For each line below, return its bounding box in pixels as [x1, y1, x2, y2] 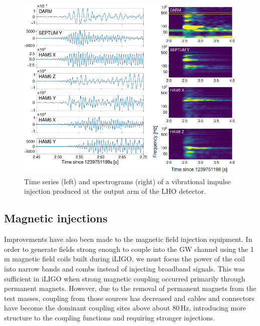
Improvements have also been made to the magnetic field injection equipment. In [4, 234, 252, 244]
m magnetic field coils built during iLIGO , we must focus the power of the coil [4, 253, 245, 264]
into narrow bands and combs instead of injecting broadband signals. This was [4, 263, 245, 274]
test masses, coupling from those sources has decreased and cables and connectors [4, 292, 254, 303]
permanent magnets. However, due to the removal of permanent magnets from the [4, 283, 256, 293]
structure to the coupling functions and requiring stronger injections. [4, 312, 215, 322]
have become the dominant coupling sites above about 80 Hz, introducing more [4, 302, 246, 313]
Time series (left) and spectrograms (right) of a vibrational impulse [24, 176, 231, 186]
